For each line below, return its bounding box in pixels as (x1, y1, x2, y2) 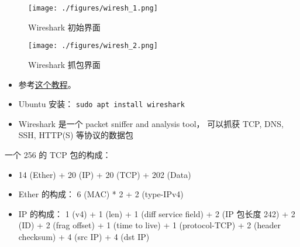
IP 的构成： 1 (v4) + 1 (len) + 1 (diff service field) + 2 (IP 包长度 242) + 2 (18, 207, 295, 219)
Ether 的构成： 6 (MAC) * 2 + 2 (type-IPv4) (18, 188, 184, 200)
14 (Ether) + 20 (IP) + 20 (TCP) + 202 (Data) (18, 168, 191, 180)
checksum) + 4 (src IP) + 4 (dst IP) (18, 230, 150, 242)
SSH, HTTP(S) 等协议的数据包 (18, 129, 134, 141)
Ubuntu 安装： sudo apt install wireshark (18, 98, 185, 110)
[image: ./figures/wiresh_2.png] (28, 42, 158, 50)
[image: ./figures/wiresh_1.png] (28, 4, 158, 12)
